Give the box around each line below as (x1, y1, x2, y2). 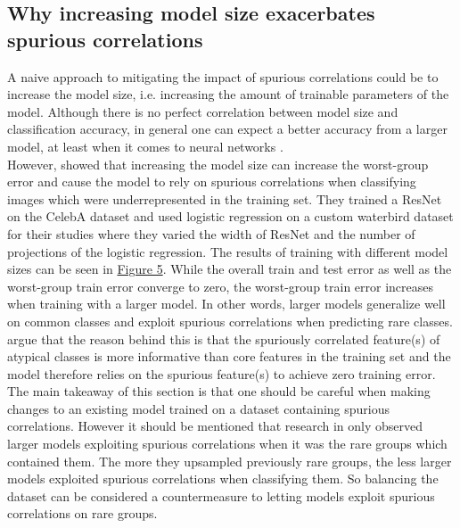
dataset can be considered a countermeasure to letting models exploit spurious (7, 486, 435, 505)
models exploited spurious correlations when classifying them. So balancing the (7, 469, 439, 488)
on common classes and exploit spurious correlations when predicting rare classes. (7, 311, 453, 330)
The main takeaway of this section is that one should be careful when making (7, 382, 431, 400)
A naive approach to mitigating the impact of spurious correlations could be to (7, 67, 439, 86)
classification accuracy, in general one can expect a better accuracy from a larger (7, 120, 448, 138)
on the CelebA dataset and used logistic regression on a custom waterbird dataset (7, 207, 454, 226)
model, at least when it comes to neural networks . (7, 136, 283, 155)
